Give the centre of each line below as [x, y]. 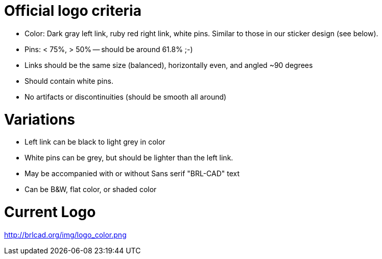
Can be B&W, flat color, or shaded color [91, 190]
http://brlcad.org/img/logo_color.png [65, 234]
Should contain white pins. [69, 81]
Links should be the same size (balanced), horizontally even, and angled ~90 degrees [169, 65]
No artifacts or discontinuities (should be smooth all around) [126, 97]
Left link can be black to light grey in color [95, 142]
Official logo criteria [73, 11]
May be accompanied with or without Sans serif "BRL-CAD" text [132, 174]
